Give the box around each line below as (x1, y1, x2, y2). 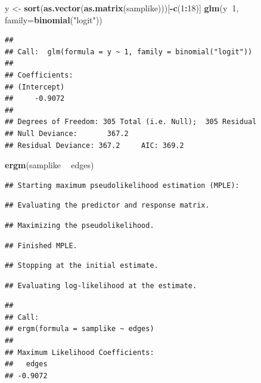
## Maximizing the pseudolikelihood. (5, 221, 154, 230)
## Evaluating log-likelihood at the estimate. (5, 281, 197, 290)
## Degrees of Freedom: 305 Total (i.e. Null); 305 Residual (5, 118, 257, 126)
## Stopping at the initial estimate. (5, 261, 159, 270)
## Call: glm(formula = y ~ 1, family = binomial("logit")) (5, 47, 253, 56)
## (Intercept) (5, 82, 65, 91)
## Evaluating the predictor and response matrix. (5, 201, 210, 210)
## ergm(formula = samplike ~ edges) (5, 325, 154, 333)
